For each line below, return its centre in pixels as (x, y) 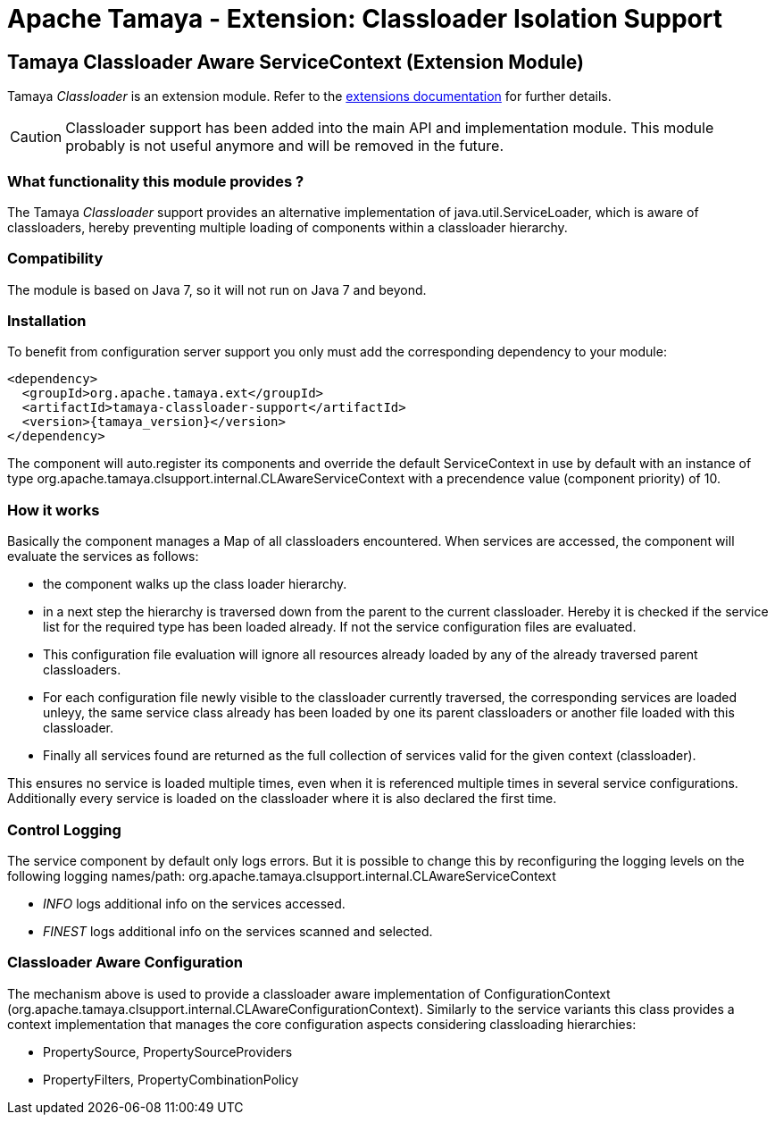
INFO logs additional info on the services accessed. (194, 903)
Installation (47, 321)
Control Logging (64, 829)
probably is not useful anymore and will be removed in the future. (284, 146)
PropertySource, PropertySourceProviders (168, 1051)
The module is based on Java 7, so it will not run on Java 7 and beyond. (217, 289)
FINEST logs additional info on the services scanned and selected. (238, 931)
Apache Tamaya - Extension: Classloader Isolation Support (365, 19)
